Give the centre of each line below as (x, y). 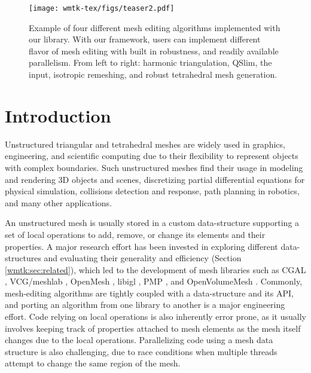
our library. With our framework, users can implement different (145, 39)
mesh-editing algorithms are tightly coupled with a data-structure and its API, (149, 293)
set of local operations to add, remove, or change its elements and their (135, 234)
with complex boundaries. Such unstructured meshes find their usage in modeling (154, 167)
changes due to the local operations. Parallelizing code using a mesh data (139, 340)
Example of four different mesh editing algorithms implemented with (155, 27)
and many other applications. (59, 202)
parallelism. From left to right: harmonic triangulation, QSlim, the (150, 62)
